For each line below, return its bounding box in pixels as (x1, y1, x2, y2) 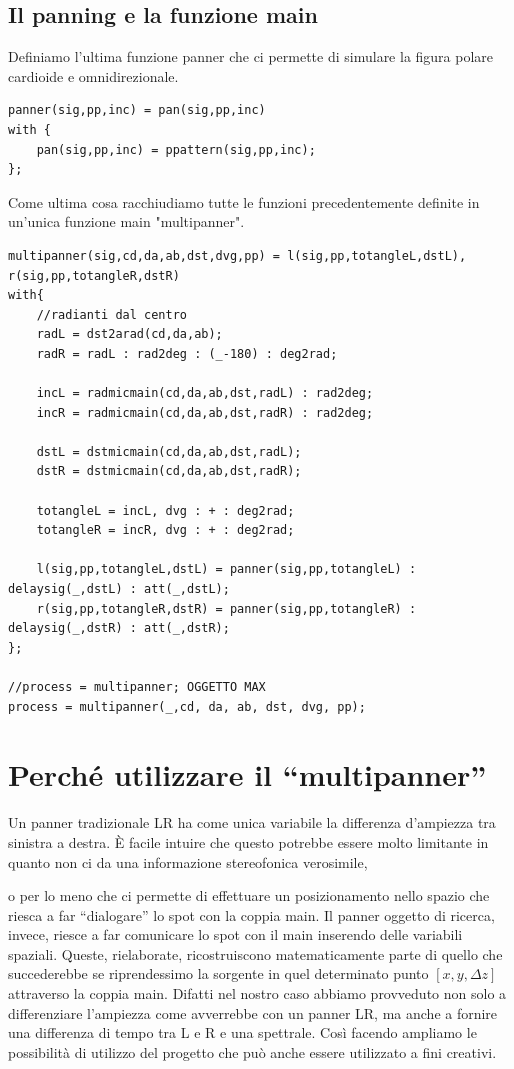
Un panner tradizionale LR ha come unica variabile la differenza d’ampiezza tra (8, 812, 496, 833)
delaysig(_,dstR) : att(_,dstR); (8, 621, 230, 636)
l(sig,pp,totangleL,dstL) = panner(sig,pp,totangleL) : (36, 562, 417, 577)
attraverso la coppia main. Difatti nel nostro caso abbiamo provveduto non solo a (8, 983, 507, 1004)
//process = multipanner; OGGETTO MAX (8, 680, 266, 695)
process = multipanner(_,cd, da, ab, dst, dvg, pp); (8, 699, 366, 714)
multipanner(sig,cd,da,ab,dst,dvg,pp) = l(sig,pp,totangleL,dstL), (8, 248, 467, 263)
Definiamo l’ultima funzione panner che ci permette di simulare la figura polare (8, 46, 494, 67)
